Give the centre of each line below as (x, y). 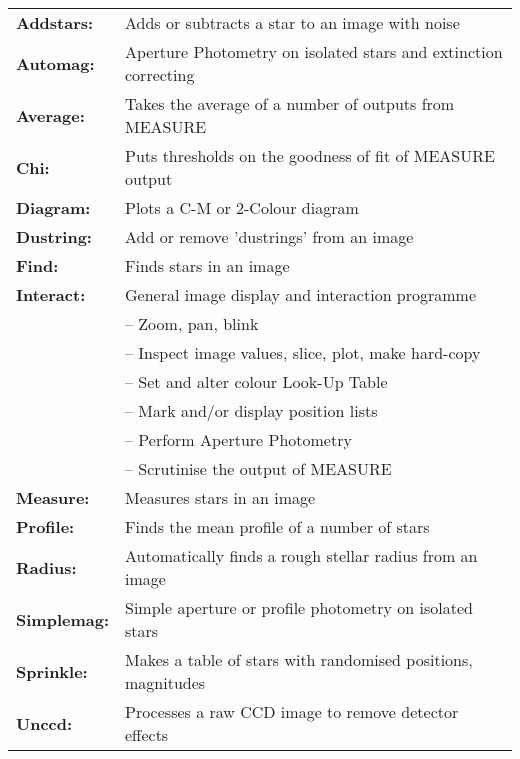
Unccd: (44, 723)
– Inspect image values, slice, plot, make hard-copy (303, 352)
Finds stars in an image (207, 265)
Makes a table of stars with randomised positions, (299, 659)
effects (147, 734)
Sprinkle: (52, 671)
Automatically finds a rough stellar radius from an (301, 555)
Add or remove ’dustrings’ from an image (269, 236)
